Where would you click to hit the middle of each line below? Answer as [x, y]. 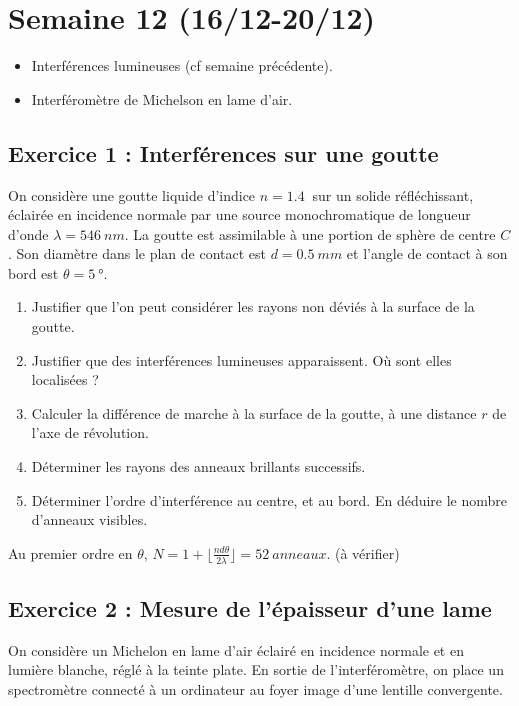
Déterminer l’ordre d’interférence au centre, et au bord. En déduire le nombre [269, 499]
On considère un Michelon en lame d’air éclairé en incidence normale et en [236, 649]
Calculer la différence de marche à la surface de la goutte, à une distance [254, 412]
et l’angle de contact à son [427, 253]
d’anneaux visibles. [89, 519]
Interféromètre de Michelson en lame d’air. [162, 98]
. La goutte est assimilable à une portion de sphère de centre [310, 233]
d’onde [28, 233]
